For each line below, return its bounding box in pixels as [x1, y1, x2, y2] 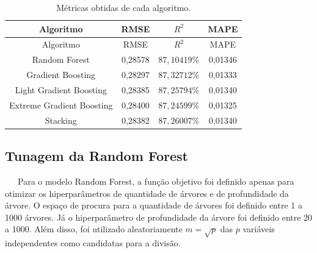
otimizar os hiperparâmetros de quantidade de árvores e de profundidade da [5, 187, 289, 199]
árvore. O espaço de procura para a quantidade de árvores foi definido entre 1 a [5, 199, 302, 212]
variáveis [242, 223, 275, 235]
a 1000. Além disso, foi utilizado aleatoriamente [5, 223, 183, 235]
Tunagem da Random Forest [5, 146, 189, 165]
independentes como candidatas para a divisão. [5, 237, 181, 249]
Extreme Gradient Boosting [9, 98, 113, 111]
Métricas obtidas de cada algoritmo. [56, 1, 191, 13]
